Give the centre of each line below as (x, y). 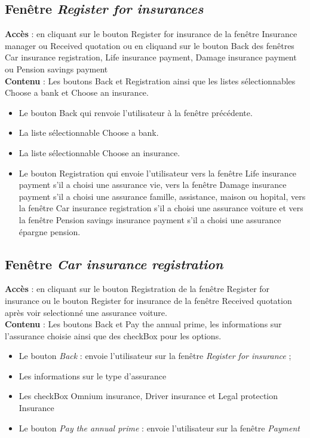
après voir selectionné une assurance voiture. (86, 312)
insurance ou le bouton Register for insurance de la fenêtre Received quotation (148, 300)
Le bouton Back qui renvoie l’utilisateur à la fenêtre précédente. (136, 112)
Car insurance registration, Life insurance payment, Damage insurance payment (151, 57)
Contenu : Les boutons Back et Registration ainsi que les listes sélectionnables (150, 80)
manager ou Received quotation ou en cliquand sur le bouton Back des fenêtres (150, 45)
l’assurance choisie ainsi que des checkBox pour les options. (113, 335)
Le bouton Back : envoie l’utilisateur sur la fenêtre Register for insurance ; (155, 356)
